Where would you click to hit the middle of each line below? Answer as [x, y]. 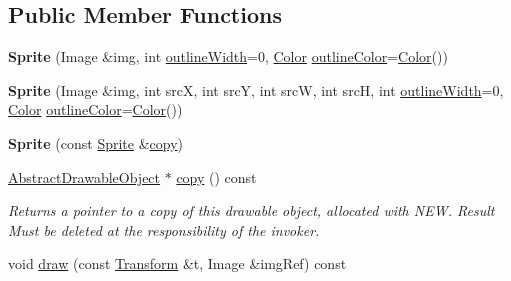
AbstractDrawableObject [84, 176]
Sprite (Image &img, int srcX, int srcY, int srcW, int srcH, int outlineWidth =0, [256, 89]
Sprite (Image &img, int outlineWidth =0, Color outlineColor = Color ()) [228, 56]
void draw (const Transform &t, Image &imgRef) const [177, 263]
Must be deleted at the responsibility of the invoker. [164, 229]
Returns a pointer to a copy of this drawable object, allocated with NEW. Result [251, 210]
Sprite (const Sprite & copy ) [96, 142]
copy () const [216, 176]
